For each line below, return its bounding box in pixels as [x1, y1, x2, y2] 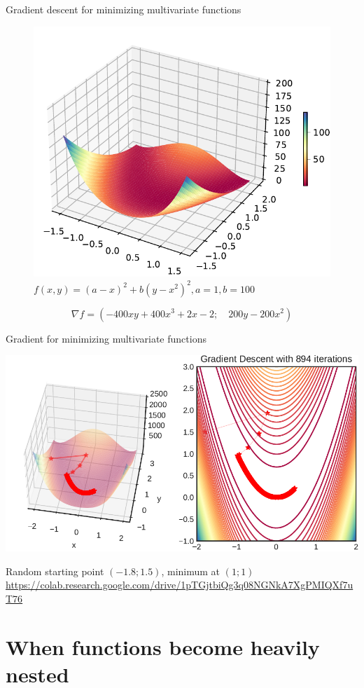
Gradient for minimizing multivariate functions [6, 331, 206, 345]
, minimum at [161, 563, 220, 578]
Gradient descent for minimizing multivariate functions [6, 2, 241, 16]
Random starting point [6, 563, 104, 578]
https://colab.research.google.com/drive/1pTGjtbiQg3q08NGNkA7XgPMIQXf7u [6, 577, 353, 592]
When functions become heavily [6, 632, 320, 661]
